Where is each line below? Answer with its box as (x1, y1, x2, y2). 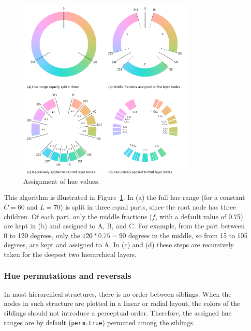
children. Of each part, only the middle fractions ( (4, 211, 152, 221)
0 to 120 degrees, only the (4, 230, 80, 240)
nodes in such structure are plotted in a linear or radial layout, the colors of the (4, 298, 240, 308)
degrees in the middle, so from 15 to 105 (128, 230, 248, 240)
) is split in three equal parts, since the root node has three (60, 201, 236, 211)
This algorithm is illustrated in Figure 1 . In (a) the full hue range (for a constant (4, 192, 245, 202)
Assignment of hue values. (23, 176, 100, 186)
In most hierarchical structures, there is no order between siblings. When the (4, 288, 232, 299)
